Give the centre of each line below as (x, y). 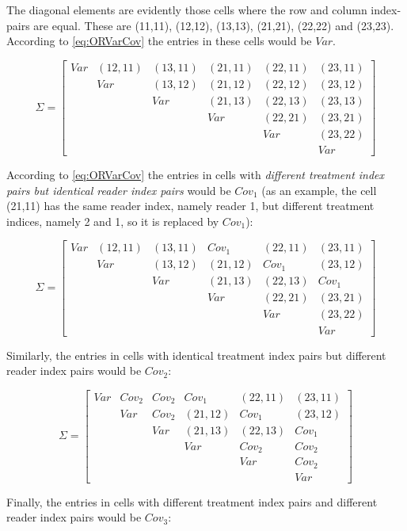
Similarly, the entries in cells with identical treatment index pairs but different (196, 355)
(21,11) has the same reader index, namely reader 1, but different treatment (190, 206)
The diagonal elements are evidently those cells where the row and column (187, 10)
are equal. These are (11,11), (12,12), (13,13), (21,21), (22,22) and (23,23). (214, 25)
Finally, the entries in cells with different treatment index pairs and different (192, 501)
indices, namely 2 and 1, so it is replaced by (113, 221)
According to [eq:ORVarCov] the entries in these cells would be (159, 41)
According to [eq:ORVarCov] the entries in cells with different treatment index (196, 174)
